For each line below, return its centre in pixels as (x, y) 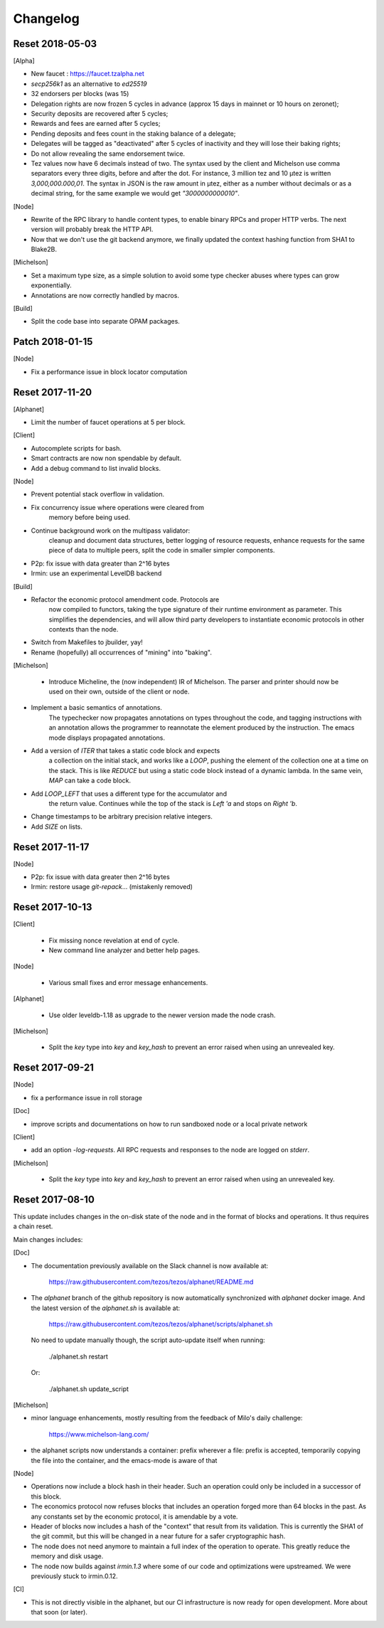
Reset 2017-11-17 (51, 847)
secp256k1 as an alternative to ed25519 (89, 84)
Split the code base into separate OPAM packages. (106, 321)
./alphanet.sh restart (78, 1356)
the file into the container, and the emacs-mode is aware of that (124, 1460)
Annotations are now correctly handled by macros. (105, 295)
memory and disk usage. (67, 1556)
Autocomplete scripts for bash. (76, 448)
